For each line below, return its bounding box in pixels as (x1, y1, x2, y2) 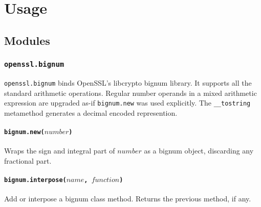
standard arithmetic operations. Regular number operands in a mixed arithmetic (4, 87, 257, 98)
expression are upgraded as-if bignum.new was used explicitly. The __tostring (4, 97, 251, 108)
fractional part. (4, 155, 52, 166)
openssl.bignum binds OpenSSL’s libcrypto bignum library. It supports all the (4, 77, 252, 88)
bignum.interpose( (4, 176, 67, 184)
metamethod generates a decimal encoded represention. (4, 107, 178, 118)
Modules (4, 32, 50, 48)
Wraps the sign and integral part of (4, 145, 115, 156)
